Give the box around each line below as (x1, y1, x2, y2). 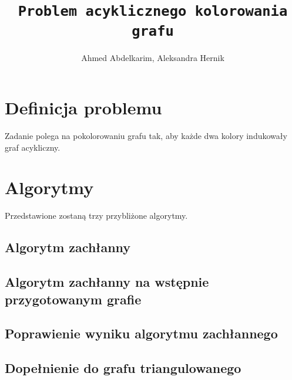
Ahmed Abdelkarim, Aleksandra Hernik (81, 51, 224, 63)
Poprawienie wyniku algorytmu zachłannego (5, 324, 278, 342)
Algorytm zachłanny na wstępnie (5, 273, 209, 291)
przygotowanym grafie (5, 290, 142, 308)
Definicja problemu (5, 96, 162, 120)
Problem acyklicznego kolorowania (18, 3, 288, 20)
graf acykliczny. (5, 141, 61, 153)
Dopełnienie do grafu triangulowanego (5, 359, 241, 377)
